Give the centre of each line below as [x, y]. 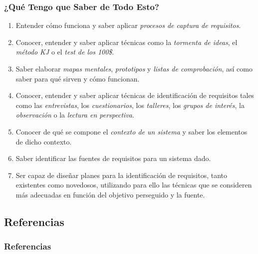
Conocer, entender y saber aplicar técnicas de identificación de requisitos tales [135, 95]
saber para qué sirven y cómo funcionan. [78, 78]
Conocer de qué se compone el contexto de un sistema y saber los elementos [131, 131]
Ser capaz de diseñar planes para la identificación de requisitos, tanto [121, 175]
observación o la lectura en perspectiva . [75, 115]
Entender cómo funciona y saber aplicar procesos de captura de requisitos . [128, 25]
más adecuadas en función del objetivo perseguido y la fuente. [110, 194]
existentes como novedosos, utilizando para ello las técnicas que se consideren [134, 185]
